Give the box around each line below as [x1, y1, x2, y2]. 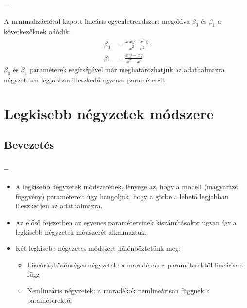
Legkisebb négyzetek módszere [4, 103, 214, 123]
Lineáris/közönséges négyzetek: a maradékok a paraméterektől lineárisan [27, 259, 243, 269]
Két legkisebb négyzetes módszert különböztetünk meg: [15, 243, 180, 253]
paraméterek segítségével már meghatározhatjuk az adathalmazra [29, 64, 225, 75]
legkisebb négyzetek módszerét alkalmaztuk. [15, 226, 147, 237]
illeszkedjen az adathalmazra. [15, 201, 103, 211]
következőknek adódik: [4, 26, 71, 37]
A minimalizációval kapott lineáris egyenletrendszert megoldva [4, 16, 190, 26]
